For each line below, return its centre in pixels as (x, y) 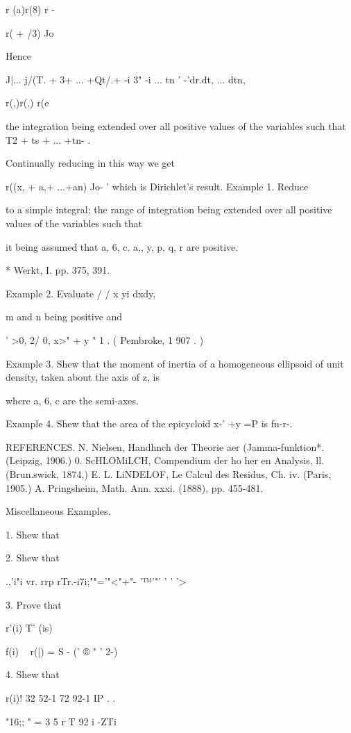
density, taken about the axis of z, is (83, 377)
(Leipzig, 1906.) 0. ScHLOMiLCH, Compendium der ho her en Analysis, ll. (165, 460)
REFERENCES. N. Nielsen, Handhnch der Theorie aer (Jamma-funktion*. (165, 446)
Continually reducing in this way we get (90, 163)
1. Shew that (33, 534)
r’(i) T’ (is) (29, 628)
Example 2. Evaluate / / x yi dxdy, (81, 293)
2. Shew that (33, 558)
